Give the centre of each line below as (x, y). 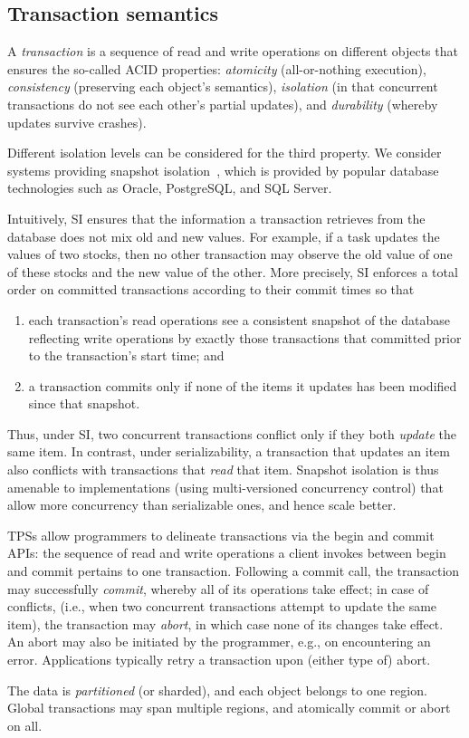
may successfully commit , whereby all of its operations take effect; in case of (218, 588)
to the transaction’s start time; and (126, 355)
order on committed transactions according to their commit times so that (211, 289)
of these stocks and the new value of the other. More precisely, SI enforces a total (233, 271)
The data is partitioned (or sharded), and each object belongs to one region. (217, 690)
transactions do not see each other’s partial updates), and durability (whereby (223, 104)
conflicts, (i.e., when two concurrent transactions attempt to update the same (222, 606)
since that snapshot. (84, 403)
